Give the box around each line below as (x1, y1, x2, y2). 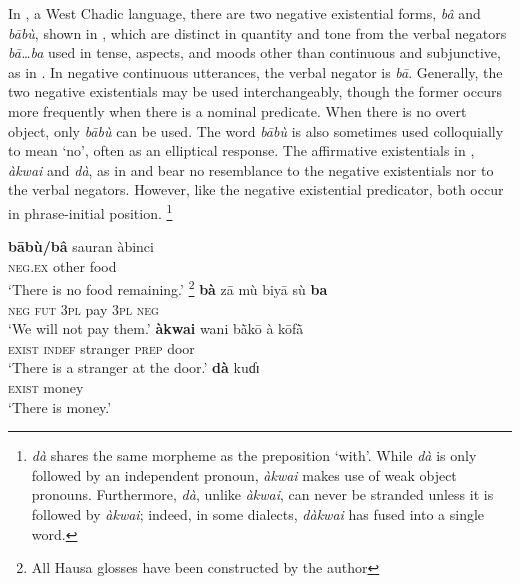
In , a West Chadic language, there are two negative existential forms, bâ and (8, 3, 481, 23)
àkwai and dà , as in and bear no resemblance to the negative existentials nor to (8, 159, 494, 180)
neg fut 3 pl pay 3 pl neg (8, 298, 159, 319)
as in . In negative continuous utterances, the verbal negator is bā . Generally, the (8, 61, 503, 82)
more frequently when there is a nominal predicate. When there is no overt (8, 100, 467, 121)
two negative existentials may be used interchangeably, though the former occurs (8, 81, 502, 102)
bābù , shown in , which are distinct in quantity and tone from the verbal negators (8, 22, 507, 43)
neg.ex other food (8, 255, 117, 276)
